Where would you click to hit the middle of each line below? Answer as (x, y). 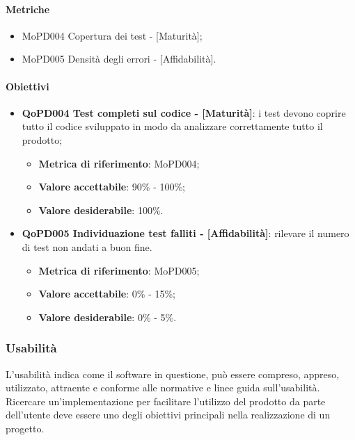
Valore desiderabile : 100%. (101, 210)
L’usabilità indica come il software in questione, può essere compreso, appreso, (173, 374)
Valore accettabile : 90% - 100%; (112, 187)
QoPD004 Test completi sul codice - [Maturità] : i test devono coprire (184, 112)
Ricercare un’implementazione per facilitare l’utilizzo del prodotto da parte (166, 401)
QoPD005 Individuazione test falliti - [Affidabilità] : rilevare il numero (186, 233)
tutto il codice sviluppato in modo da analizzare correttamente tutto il (172, 126)
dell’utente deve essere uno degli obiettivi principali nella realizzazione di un (168, 415)
